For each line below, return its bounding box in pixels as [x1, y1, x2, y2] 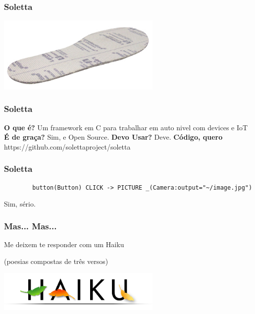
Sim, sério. [4, 199, 36, 209]
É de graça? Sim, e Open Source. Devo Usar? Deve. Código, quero [4, 132, 223, 142]
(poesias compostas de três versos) [4, 256, 108, 266]
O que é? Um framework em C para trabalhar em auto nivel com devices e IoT [4, 122, 248, 132]
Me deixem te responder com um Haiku [4, 239, 124, 249]
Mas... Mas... [4, 219, 57, 232]
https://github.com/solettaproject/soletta [4, 141, 131, 152]
